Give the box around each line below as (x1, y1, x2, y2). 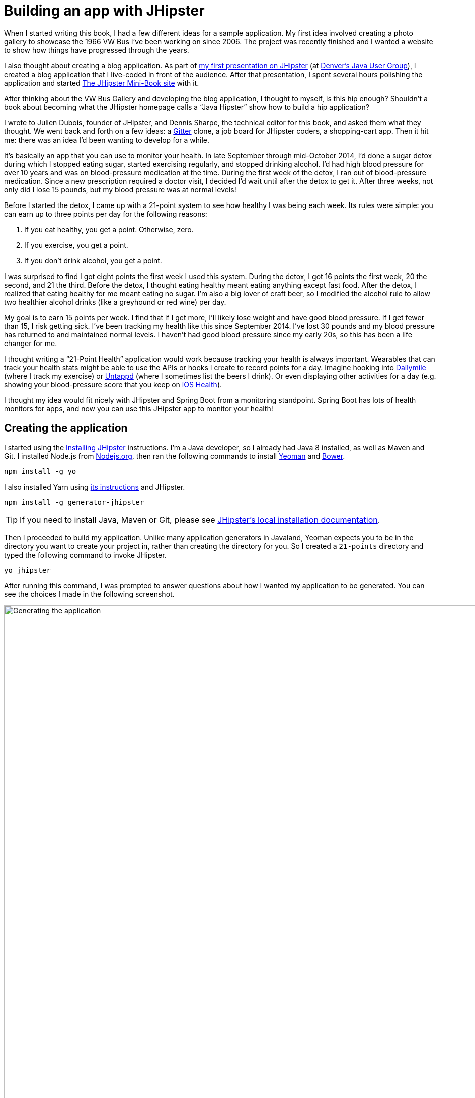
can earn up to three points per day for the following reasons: (4, 209, 207, 218)
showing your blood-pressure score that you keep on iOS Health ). (4, 380, 222, 389)
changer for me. (4, 338, 57, 348)
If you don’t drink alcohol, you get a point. (24, 256, 162, 265)
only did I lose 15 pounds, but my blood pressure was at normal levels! (4, 185, 236, 194)
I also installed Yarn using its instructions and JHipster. (4, 482, 185, 491)
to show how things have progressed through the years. (4, 45, 189, 54)
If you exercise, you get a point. (24, 240, 128, 249)
